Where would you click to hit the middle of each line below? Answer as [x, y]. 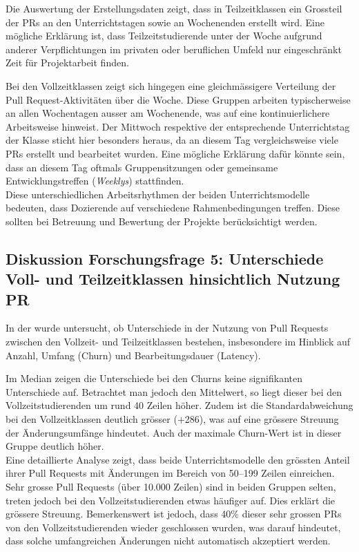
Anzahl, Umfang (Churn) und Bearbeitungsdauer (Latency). [133, 355]
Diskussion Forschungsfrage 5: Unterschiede [165, 258]
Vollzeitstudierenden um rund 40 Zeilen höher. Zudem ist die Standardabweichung [179, 405]
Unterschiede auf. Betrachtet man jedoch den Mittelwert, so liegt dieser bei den [174, 391]
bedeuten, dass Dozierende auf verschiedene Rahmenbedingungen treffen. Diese [173, 208]
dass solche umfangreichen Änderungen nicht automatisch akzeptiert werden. [168, 541]
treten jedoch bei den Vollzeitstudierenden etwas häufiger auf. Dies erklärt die [171, 500]
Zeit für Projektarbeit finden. [67, 63]
